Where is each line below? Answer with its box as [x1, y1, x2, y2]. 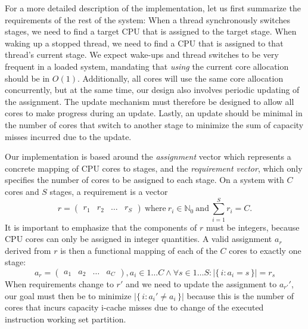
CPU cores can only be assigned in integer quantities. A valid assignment [5, 232, 272, 245]
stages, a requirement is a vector [49, 185, 168, 197]
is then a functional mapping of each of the [60, 244, 217, 256]
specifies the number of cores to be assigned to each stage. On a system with [5, 173, 284, 186]
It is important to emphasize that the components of [5, 221, 197, 233]
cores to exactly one [229, 244, 301, 256]
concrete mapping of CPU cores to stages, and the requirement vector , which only [5, 162, 303, 174]
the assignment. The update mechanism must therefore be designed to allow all [5, 95, 294, 107]
